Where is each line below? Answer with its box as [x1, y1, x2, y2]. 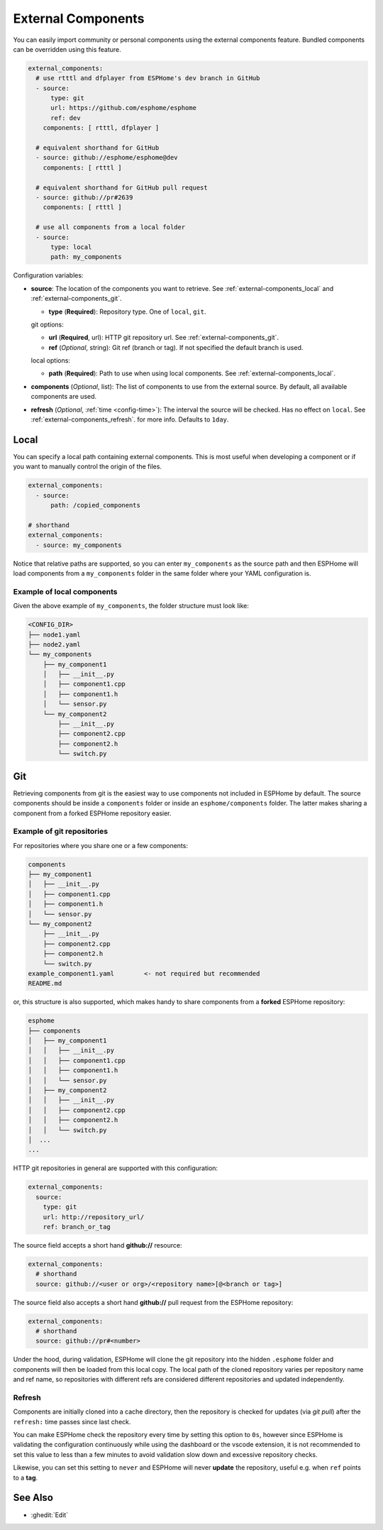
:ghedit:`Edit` [30, 1510, 69, 1519]
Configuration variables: [13, 271, 84, 280]
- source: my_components [35, 541, 122, 549]
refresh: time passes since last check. [13, 1417, 131, 1426]
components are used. [30, 392, 97, 401]
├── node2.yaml [28, 640, 81, 649]
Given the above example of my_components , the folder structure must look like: [13, 602, 250, 610]
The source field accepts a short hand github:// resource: [13, 1240, 182, 1249]
